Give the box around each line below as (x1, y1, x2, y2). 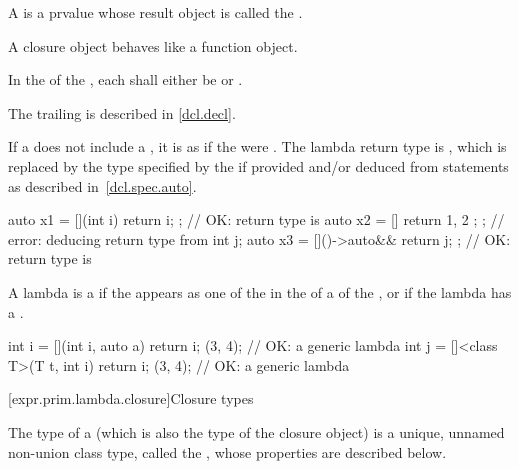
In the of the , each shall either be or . (8, 69, 243, 90)
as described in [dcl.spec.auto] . (8, 175, 197, 196)
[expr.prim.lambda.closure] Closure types (8, 388, 254, 409)
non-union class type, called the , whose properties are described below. (8, 441, 447, 462)
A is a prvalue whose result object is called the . (8, 2, 303, 22)
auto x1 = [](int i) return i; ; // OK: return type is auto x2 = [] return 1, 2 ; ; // (8, 209, 505, 230)
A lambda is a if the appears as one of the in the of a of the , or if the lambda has (8, 281, 512, 302)
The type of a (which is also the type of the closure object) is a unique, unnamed (8, 421, 505, 442)
